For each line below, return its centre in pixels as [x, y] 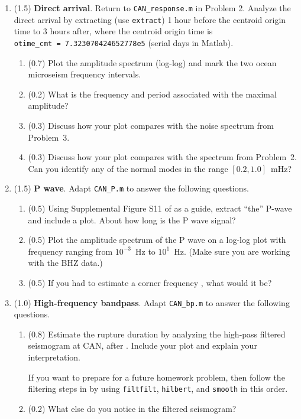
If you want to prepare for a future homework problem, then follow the [156, 377]
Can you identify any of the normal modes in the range [128, 168]
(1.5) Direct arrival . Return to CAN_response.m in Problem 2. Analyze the [152, 8]
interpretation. [54, 357]
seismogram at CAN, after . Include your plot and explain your [143, 345]
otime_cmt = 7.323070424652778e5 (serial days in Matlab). [124, 42]
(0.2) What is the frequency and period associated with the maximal [152, 94]
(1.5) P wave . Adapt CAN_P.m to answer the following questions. [131, 188]
